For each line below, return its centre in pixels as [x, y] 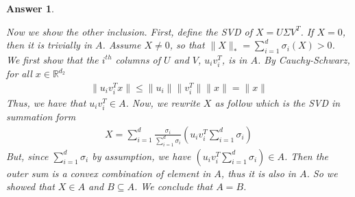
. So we [322, 173]
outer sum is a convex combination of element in [109, 173]
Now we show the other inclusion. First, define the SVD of [129, 31]
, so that [187, 45]
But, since [27, 156]
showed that [30, 186]
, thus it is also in [258, 173]
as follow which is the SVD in [278, 103]
